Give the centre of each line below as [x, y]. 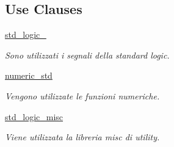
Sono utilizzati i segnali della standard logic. [87, 55]
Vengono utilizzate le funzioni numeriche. [82, 95]
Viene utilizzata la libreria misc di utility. [82, 137]
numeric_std [29, 75]
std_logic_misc [34, 116]
